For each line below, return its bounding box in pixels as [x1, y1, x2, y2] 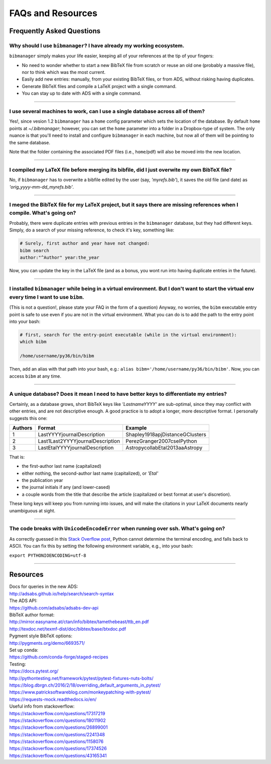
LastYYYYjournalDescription [38, 431, 105, 438]
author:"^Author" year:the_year [20, 254, 100, 260]
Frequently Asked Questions [9, 27, 101, 35]
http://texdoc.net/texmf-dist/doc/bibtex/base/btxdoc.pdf [9, 626, 126, 632]
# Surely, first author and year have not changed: [20, 240, 150, 246]
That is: [9, 454, 25, 460]
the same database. [9, 139, 50, 145]
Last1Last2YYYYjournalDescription [38, 438, 120, 445]
